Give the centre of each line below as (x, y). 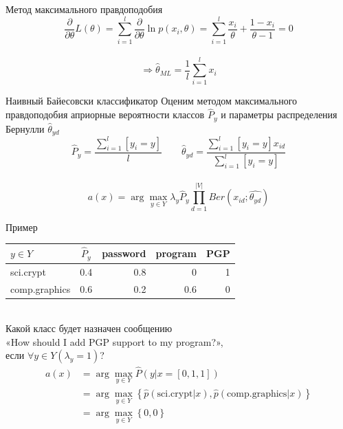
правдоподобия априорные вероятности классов (105, 114)
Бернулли (25, 128)
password (124, 253)
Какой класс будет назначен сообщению (89, 328)
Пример (22, 227)
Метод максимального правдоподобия (84, 9)
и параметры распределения (279, 114)
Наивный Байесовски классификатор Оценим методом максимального (152, 101)
